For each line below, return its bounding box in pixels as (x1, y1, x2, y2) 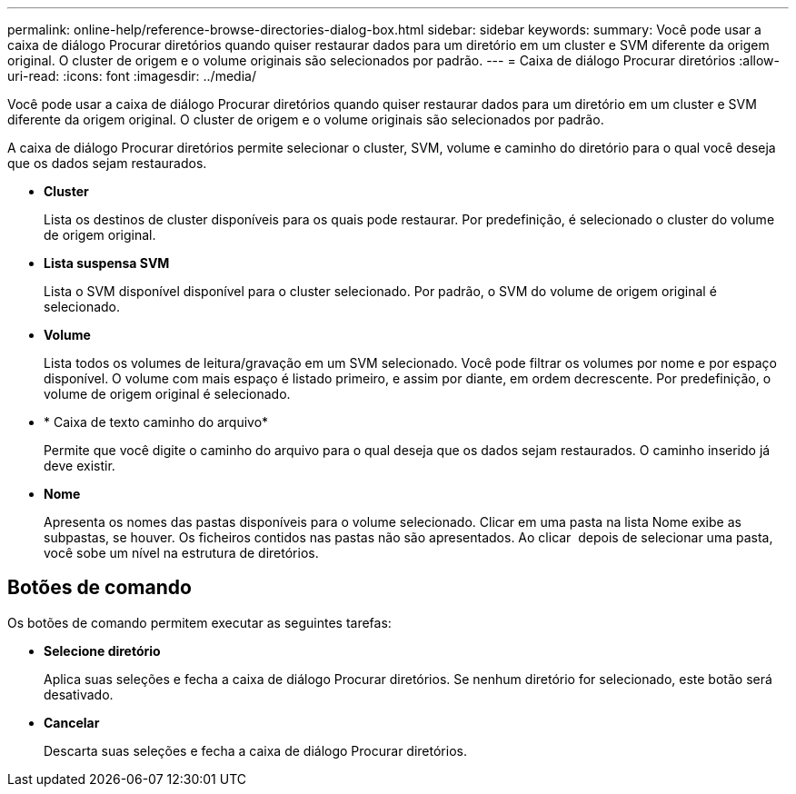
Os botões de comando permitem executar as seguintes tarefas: (7, 614, 392, 630)
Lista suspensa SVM (44, 255, 170, 271)
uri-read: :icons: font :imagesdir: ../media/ (7, 68, 256, 84)
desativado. (44, 686, 114, 702)
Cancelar (44, 714, 100, 730)
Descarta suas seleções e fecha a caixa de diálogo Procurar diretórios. (44, 742, 467, 759)
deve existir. (44, 458, 115, 473)
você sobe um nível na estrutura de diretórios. (44, 545, 319, 561)
